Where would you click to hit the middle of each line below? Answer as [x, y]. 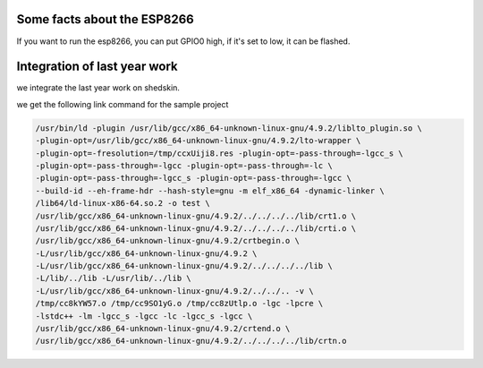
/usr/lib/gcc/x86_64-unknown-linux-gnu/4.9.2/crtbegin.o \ [167, 241]
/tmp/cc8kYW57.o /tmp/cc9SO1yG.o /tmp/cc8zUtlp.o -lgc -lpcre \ [179, 304]
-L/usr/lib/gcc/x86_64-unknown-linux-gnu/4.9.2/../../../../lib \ [184, 266]
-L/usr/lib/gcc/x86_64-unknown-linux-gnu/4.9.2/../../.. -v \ [174, 291]
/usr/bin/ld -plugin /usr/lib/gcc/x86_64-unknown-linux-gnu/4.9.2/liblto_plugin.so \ [229, 128]
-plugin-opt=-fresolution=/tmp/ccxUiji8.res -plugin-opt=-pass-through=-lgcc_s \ [220, 153]
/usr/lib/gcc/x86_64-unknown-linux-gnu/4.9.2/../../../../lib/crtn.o [191, 341]
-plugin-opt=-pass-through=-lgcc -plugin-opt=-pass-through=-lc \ [184, 165]
